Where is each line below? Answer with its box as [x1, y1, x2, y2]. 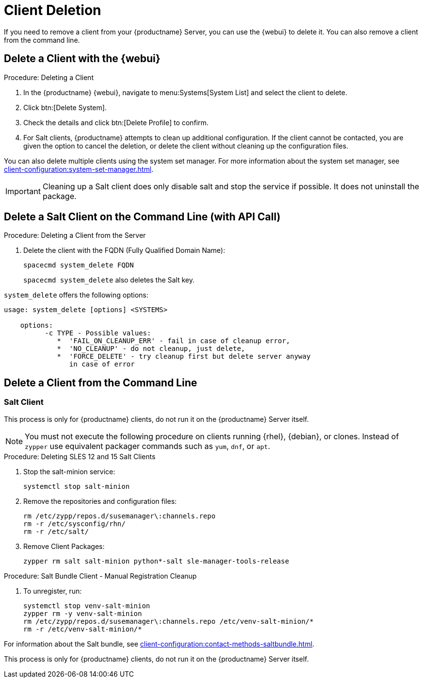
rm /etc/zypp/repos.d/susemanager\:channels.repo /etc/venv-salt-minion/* [23, 617, 314, 625]
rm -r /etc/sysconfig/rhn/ [23, 519, 126, 528]
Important [5, 186, 41, 196]
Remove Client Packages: [23, 542, 105, 550]
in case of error [69, 360, 135, 368]
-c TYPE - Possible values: [45, 329, 151, 337]
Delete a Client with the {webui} [4, 52, 161, 65]
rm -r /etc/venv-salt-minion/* [23, 625, 142, 633]
